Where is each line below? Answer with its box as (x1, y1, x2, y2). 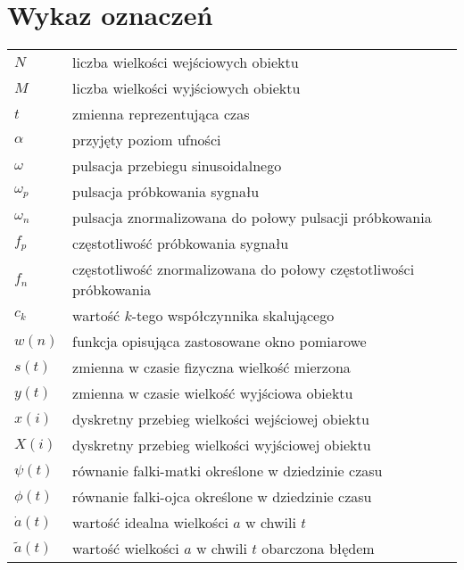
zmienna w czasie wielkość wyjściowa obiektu (72, 383, 353, 404)
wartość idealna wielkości (72, 512, 228, 533)
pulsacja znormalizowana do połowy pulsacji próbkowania (72, 207, 432, 228)
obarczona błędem (261, 538, 375, 559)
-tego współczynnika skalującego (131, 305, 335, 326)
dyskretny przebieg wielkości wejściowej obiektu (72, 409, 369, 430)
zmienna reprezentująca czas (72, 103, 250, 125)
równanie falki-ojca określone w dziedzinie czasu (72, 486, 372, 508)
